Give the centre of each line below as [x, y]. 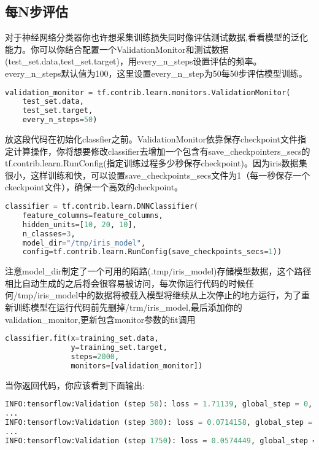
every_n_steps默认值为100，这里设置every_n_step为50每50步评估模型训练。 [156, 73]
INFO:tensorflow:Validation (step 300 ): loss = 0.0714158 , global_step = [159, 423]
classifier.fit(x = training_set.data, [82, 339]
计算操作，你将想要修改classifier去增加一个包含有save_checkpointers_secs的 [162, 151]
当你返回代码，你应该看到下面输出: [75, 385]
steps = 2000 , [95, 357]
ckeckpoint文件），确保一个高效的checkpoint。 [94, 187]
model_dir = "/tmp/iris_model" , [84, 243]
